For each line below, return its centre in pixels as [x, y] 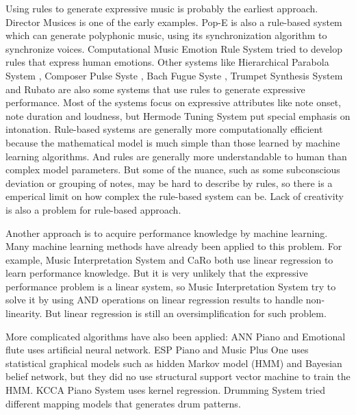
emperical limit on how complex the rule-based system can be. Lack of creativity [175, 196]
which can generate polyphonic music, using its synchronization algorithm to [166, 35]
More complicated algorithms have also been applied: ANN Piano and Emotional [176, 336]
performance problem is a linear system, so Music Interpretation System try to [171, 286]
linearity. [24, 313]
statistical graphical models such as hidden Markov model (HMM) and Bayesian [174, 363]
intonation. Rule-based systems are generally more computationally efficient [164, 129]
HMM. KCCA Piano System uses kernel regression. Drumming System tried [165, 390]
